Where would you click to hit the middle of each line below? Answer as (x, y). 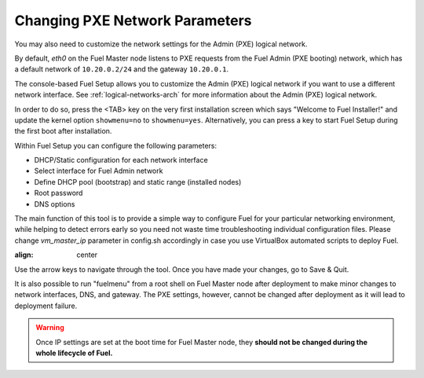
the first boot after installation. (63, 131)
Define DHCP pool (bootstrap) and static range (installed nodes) (138, 182)
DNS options (55, 204)
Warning (50, 328)
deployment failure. (46, 306)
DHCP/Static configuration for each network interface (121, 160)
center (87, 255)
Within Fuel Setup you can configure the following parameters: (116, 145)
